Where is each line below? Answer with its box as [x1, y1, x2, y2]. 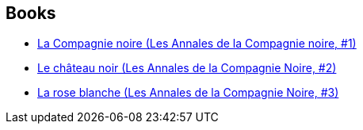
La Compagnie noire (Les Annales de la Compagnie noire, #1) [37, 36, 357, 51]
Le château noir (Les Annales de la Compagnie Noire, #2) [37, 61, 337, 75]
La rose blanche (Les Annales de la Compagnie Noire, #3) [37, 86, 339, 100]
